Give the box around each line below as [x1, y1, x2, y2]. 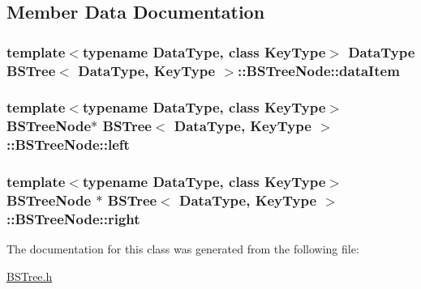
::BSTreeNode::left [6, 134, 130, 155]
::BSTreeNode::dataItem [238, 60, 400, 80]
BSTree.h [6, 267, 53, 284]
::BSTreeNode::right [6, 209, 140, 228]
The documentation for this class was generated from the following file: [6, 240, 359, 257]
